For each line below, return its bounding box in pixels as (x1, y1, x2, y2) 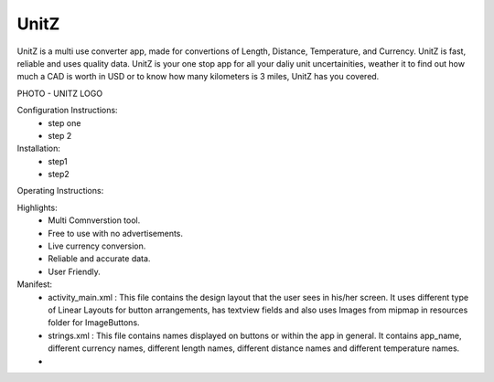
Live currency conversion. (48, 240, 146, 251)
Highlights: (16, 202, 59, 213)
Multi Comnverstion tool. (48, 215, 141, 226)
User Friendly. (48, 266, 101, 277)
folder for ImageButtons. (48, 317, 141, 328)
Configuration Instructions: (16, 105, 118, 116)
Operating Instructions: (16, 186, 104, 196)
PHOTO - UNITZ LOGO (16, 88, 103, 99)
